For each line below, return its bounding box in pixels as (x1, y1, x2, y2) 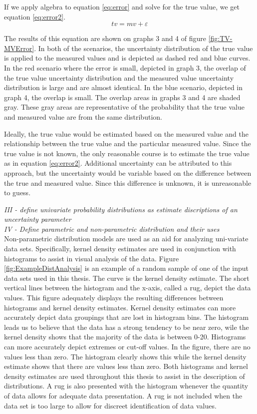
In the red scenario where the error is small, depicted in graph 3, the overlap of (4, 62, 246, 73)
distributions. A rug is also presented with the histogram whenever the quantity (4, 380, 249, 391)
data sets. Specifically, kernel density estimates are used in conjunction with (4, 243, 236, 254)
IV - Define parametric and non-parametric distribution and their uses (4, 223, 220, 234)
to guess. (4, 187, 31, 198)
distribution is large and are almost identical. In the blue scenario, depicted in (4, 82, 243, 93)
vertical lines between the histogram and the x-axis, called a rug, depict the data (4, 282, 251, 293)
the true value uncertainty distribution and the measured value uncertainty (4, 72, 234, 83)
